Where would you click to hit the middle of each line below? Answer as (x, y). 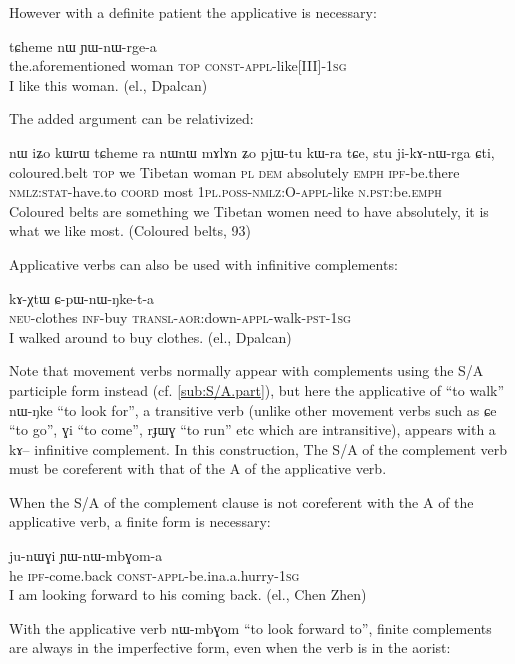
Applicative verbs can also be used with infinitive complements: (203, 263)
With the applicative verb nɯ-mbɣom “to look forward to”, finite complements (250, 627)
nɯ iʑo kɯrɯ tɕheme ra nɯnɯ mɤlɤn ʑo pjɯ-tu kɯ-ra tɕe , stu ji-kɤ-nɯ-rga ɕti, (252, 151)
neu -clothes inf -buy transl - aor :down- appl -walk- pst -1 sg (180, 317)
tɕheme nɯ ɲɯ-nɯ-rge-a (83, 45)
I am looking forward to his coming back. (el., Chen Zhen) (188, 594)
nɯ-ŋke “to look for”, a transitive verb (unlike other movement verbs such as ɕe (253, 409)
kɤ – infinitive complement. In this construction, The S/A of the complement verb (258, 448)
